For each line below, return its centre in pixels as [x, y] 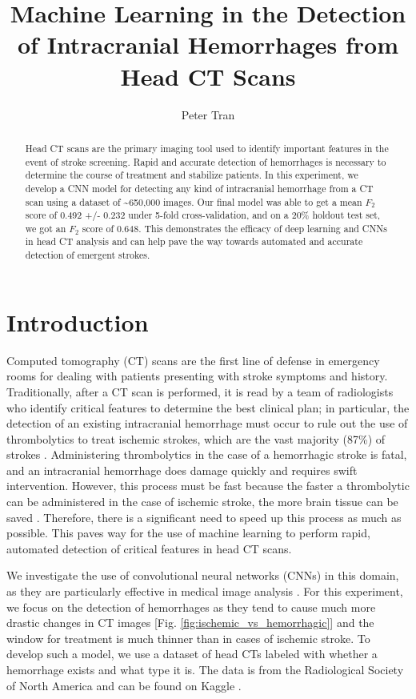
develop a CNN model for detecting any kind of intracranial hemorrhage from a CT [199, 188]
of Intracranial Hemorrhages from [208, 44]
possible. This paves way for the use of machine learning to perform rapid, [188, 533]
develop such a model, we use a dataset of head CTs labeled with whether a [192, 654]
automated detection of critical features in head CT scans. [149, 548]
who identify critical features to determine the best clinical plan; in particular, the [208, 407]
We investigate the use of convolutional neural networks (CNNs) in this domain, [203, 575]
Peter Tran [208, 114]
